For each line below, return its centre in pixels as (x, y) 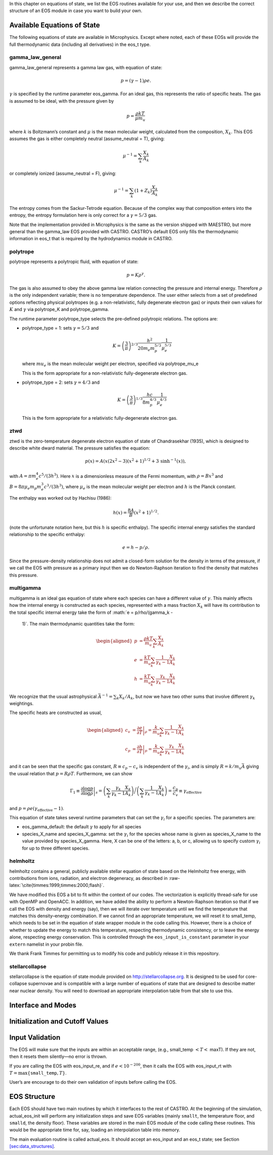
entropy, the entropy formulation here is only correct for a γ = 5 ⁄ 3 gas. (83, 215)
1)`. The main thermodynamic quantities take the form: (78, 624)
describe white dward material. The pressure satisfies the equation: (80, 448)
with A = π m (23, 476)
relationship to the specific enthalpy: (47, 535)
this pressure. (24, 575)
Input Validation (35, 1037)
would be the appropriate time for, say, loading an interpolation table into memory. (95, 1130)
